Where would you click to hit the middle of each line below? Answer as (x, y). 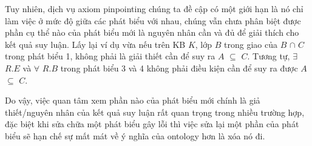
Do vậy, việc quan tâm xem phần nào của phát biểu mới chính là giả (133, 100)
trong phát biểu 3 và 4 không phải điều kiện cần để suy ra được (179, 68)
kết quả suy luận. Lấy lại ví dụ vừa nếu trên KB (95, 44)
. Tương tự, (269, 56)
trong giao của (251, 44)
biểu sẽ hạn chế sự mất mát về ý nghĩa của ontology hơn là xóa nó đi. (135, 135)
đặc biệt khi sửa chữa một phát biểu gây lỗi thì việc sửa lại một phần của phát (152, 124)
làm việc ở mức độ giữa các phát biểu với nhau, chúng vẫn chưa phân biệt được (153, 20)
